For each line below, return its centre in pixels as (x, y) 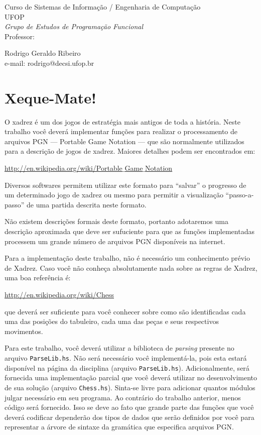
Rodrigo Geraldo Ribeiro (43, 53)
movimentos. (24, 331)
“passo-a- (240, 195)
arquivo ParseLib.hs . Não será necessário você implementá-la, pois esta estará (126, 357)
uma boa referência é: (38, 278)
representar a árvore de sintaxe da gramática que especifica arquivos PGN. (119, 427)
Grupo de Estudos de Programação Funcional (74, 26)
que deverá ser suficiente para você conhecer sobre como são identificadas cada (125, 311)
